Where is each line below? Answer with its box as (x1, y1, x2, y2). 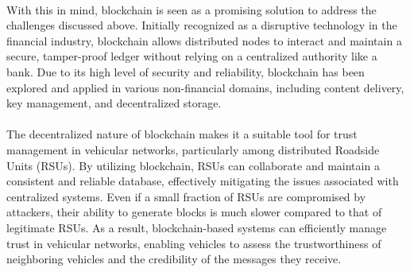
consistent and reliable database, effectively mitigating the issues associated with (6, 173, 399, 189)
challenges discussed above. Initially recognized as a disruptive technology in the (6, 17, 397, 33)
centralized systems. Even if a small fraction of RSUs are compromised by (6, 188, 366, 204)
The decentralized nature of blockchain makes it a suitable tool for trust (6, 126, 358, 142)
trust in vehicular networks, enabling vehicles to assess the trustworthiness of (6, 235, 381, 251)
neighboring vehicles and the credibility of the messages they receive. (6, 251, 342, 267)
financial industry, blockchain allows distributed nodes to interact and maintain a (6, 32, 402, 49)
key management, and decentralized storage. (6, 95, 222, 111)
